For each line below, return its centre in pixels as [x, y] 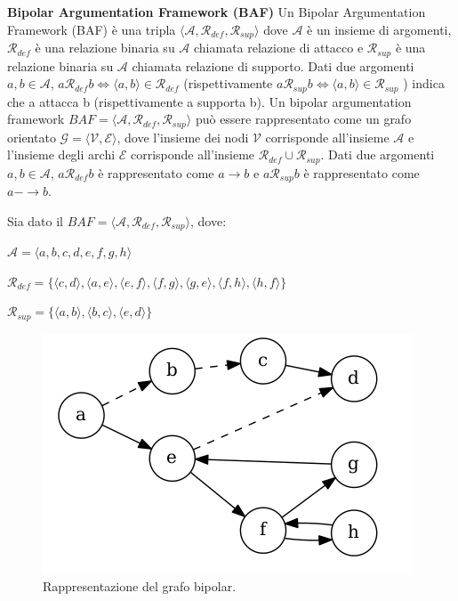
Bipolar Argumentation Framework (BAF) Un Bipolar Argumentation [217, 12]
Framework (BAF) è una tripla [92, 29]
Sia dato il [36, 220]
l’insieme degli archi [61, 154]
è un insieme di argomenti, [379, 29]
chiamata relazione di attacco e [279, 48]
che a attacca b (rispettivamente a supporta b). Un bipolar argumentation [209, 101]
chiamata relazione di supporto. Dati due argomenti [273, 65]
